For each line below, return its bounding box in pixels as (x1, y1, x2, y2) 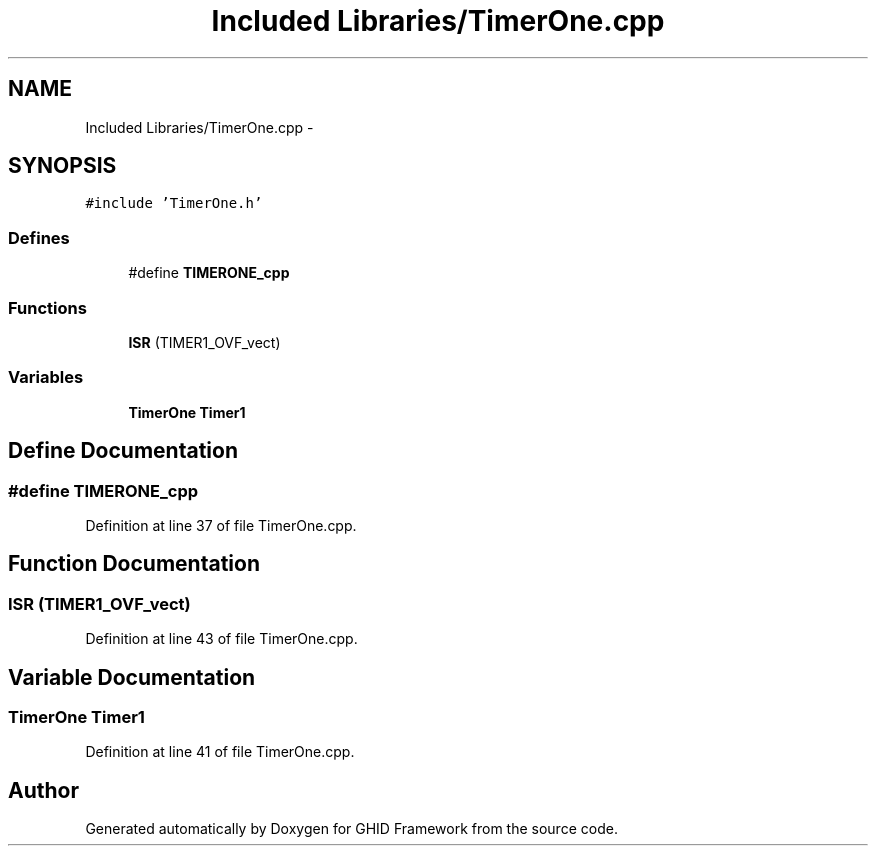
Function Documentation (8, 551, 260, 577)
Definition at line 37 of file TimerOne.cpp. (85, 516, 357, 534)
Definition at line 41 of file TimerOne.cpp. (85, 743, 355, 761)
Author (8, 777, 79, 803)
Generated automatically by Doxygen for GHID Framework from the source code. (85, 820, 618, 838)
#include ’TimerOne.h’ (85, 195, 263, 212)
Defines (8, 227, 70, 248)
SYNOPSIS (8, 153, 117, 179)
